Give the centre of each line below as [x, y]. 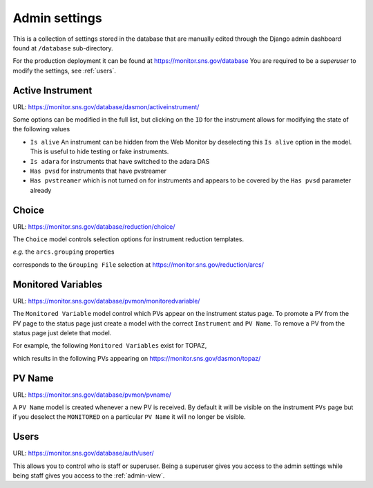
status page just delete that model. [62, 332]
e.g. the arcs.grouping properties [64, 252]
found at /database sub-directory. [63, 48]
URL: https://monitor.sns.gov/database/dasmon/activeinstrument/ [106, 106]
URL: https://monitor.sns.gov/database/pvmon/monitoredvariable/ [106, 301]
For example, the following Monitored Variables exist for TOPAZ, [110, 346]
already [41, 190]
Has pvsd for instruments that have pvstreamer [98, 171]
